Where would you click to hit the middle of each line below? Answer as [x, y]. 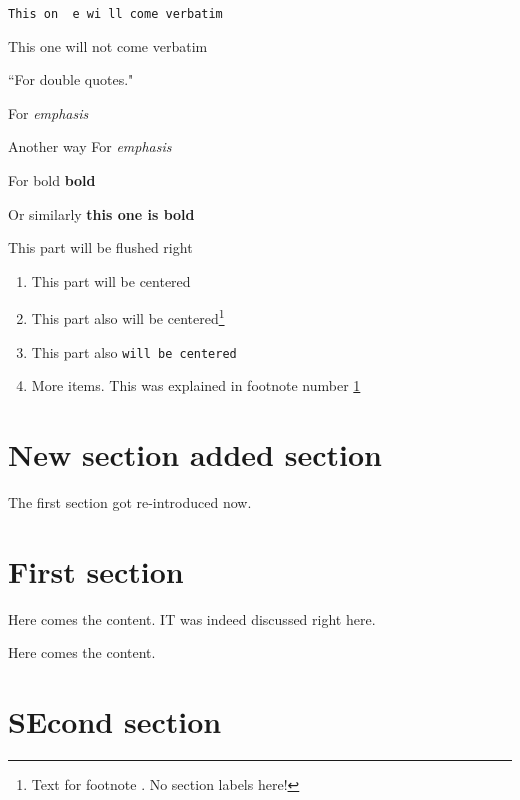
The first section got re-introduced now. [130, 502]
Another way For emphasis [90, 146]
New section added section [195, 454]
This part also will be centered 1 [128, 317]
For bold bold [52, 180]
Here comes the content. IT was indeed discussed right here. [192, 618]
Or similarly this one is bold [101, 213]
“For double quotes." [71, 79]
